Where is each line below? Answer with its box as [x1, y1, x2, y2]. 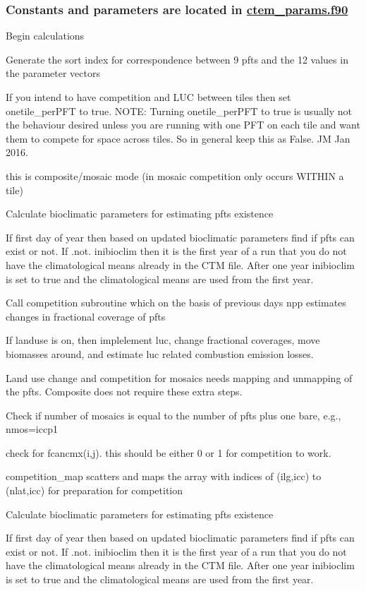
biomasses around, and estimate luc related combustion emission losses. [6, 346, 314, 361]
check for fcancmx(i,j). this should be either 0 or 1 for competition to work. [6, 445, 331, 460]
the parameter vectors [6, 66, 100, 80]
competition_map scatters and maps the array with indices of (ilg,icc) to [6, 469, 322, 484]
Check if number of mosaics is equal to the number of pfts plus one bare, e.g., [6, 407, 341, 422]
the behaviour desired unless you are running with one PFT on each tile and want [6, 117, 360, 132]
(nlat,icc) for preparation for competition [6, 483, 183, 498]
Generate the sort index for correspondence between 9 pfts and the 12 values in [6, 52, 348, 66]
